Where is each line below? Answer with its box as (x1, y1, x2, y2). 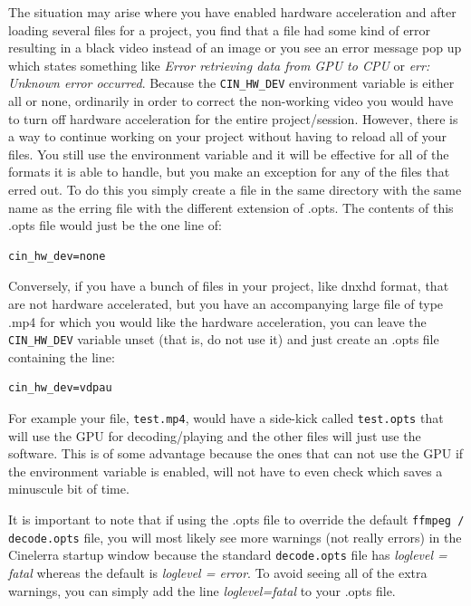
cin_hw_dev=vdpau (8, 381, 112, 395)
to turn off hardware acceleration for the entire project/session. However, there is (8, 109, 458, 128)
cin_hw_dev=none (8, 249, 106, 263)
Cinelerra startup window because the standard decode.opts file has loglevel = (8, 545, 447, 564)
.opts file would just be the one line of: (8, 216, 222, 235)
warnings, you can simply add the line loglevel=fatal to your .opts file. (8, 581, 396, 600)
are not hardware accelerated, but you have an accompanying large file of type (8, 293, 444, 313)
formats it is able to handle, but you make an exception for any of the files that (8, 162, 450, 181)
